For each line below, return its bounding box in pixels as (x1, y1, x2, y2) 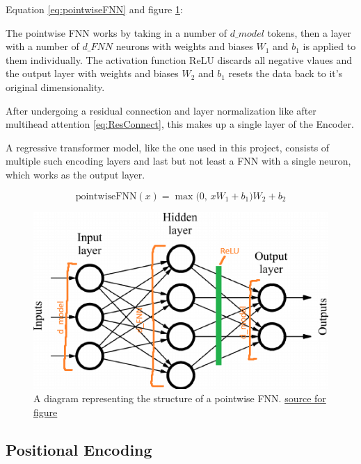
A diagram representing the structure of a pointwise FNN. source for (33, 391, 326, 406)
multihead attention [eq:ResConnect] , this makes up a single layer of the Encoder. (6, 117, 354, 131)
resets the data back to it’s (228, 66, 343, 81)
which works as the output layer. (6, 167, 145, 181)
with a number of (6, 39, 79, 53)
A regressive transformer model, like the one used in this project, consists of (6, 140, 330, 154)
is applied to (303, 39, 356, 53)
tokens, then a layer (267, 25, 351, 40)
